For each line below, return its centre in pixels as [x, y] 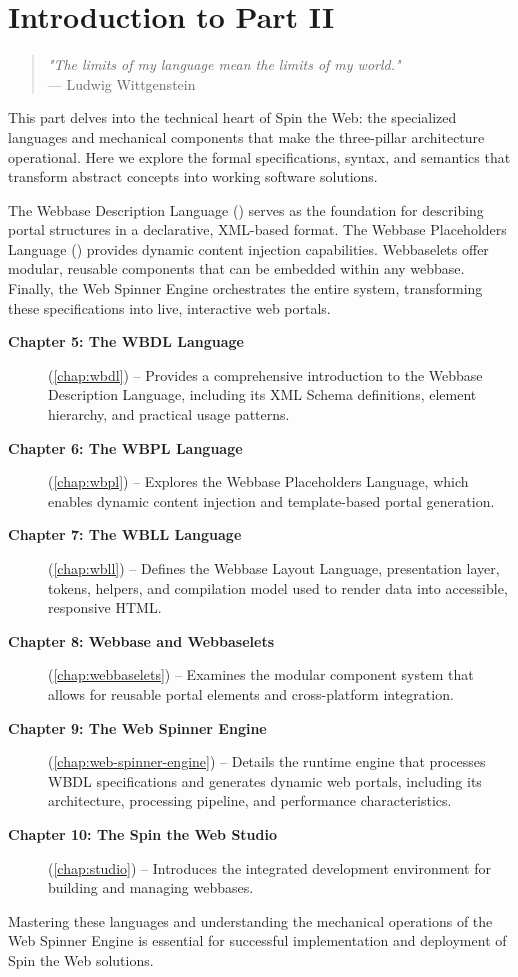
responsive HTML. [105, 607]
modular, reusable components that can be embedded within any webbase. [236, 268]
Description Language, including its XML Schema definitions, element [262, 394]
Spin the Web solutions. [81, 959]
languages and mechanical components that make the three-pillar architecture [246, 136]
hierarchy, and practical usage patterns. [169, 414]
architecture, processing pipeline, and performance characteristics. [250, 800]
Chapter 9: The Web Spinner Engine [137, 727]
